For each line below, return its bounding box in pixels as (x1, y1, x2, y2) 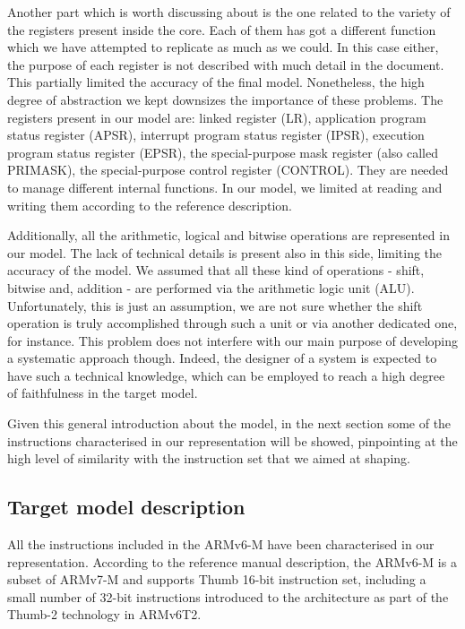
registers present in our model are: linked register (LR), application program (7, 108, 426, 126)
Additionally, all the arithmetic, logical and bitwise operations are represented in (7, 226, 450, 245)
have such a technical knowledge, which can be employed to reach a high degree (7, 366, 445, 384)
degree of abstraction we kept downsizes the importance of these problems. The (7, 90, 443, 108)
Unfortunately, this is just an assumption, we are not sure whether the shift (7, 296, 423, 314)
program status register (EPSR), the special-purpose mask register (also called (7, 142, 438, 161)
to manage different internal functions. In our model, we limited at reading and (7, 177, 443, 196)
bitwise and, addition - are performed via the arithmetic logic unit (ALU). (7, 278, 415, 297)
